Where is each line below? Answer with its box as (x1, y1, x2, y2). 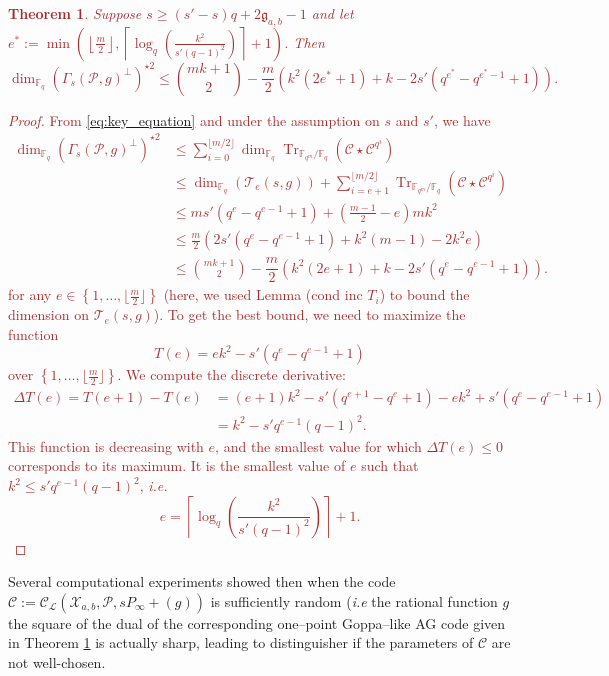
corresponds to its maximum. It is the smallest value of (8, 455, 346, 476)
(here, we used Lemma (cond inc (163, 284, 363, 305)
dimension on (8, 304, 89, 325)
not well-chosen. (8, 652, 106, 673)
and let (311, 3, 354, 23)
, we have (433, 109, 491, 130)
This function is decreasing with (8, 435, 204, 456)
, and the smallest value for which (215, 435, 422, 456)
